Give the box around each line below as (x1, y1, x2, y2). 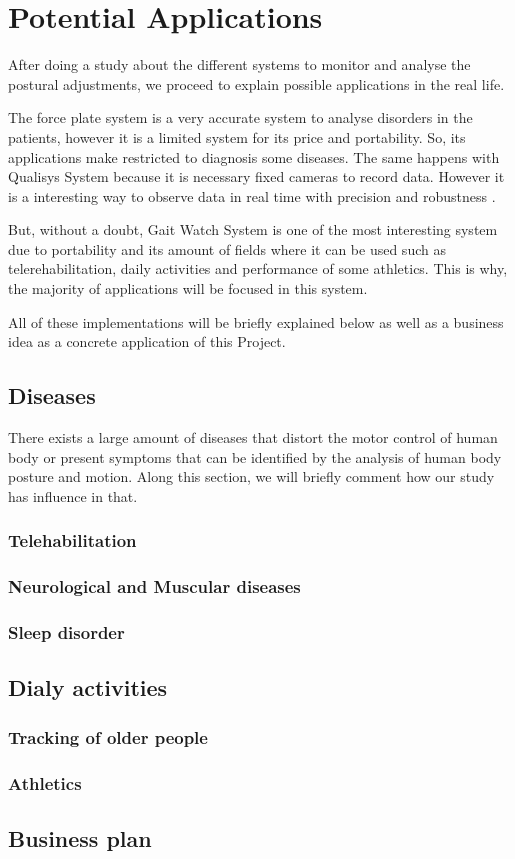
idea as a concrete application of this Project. (8, 331, 286, 352)
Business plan (8, 822, 152, 853)
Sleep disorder (8, 620, 125, 645)
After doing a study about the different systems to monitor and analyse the (8, 54, 471, 75)
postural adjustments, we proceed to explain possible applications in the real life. (8, 73, 505, 94)
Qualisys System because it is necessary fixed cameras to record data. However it (8, 166, 505, 187)
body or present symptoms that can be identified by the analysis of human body (8, 446, 502, 467)
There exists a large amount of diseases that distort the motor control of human (8, 427, 498, 448)
